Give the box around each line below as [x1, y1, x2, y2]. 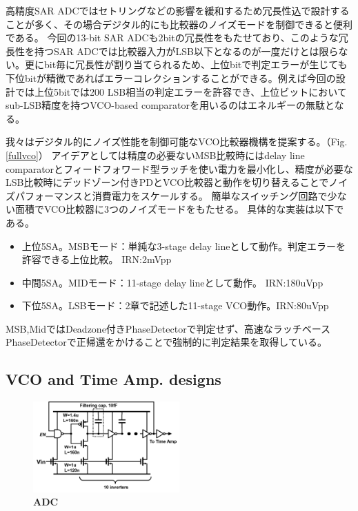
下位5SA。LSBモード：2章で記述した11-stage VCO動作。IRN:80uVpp [21, 298, 329, 313]
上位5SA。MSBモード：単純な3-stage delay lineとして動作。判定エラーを [21, 238, 346, 253]
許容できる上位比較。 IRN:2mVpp [21, 252, 172, 267]
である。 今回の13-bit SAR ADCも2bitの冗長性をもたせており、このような [6, 30, 339, 45]
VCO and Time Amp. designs [6, 368, 221, 390]
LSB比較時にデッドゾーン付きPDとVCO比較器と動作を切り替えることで [6, 175, 329, 189]
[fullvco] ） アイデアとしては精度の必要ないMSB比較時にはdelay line [6, 147, 305, 162]
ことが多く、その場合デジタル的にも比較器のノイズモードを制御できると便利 [6, 17, 353, 31]
